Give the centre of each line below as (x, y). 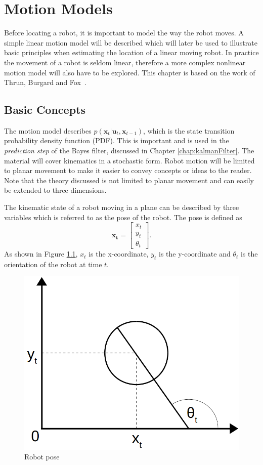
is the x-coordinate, (119, 254)
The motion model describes (48, 130)
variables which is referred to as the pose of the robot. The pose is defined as (123, 217)
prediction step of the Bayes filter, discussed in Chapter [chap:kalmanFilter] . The (129, 151)
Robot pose (42, 457)
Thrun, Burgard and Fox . (45, 82)
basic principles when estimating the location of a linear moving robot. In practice (131, 52)
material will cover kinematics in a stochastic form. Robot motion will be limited (129, 160)
